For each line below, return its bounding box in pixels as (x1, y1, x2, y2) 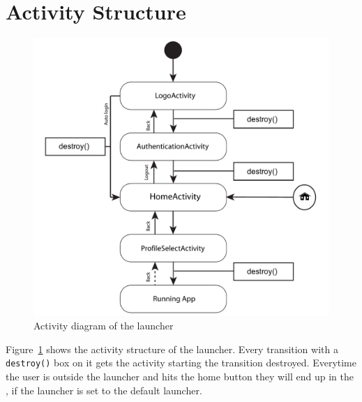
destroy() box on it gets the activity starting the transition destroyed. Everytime (6, 355, 356, 370)
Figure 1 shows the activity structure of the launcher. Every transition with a (6, 341, 338, 356)
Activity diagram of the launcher (33, 318, 174, 333)
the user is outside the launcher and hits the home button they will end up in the (6, 369, 354, 384)
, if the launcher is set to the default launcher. (6, 382, 202, 397)
